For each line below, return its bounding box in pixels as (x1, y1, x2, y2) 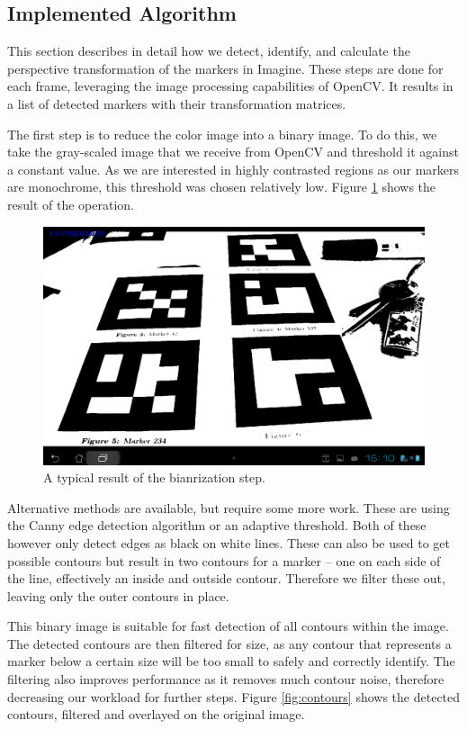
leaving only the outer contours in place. (7, 586, 229, 605)
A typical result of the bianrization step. (43, 468, 265, 487)
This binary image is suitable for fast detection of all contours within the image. (7, 616, 449, 635)
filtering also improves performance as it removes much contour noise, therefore (7, 670, 445, 688)
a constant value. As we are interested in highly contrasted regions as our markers (7, 159, 460, 178)
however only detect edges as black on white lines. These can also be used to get (7, 533, 450, 552)
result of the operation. (7, 194, 134, 213)
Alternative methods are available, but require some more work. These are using (7, 498, 450, 517)
